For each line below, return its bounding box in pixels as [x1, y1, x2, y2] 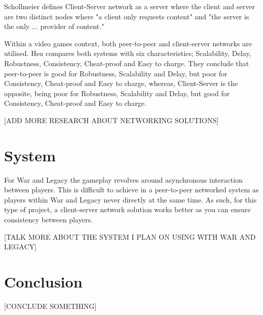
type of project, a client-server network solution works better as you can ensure [4, 204, 251, 215]
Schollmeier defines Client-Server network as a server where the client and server [4, 1, 255, 11]
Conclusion [4, 271, 83, 292]
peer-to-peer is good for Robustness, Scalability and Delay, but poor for [4, 68, 227, 78]
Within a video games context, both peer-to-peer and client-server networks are [4, 38, 252, 48]
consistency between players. [4, 214, 93, 225]
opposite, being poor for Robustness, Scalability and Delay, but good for [4, 88, 230, 98]
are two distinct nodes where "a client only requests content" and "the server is [4, 11, 249, 21]
